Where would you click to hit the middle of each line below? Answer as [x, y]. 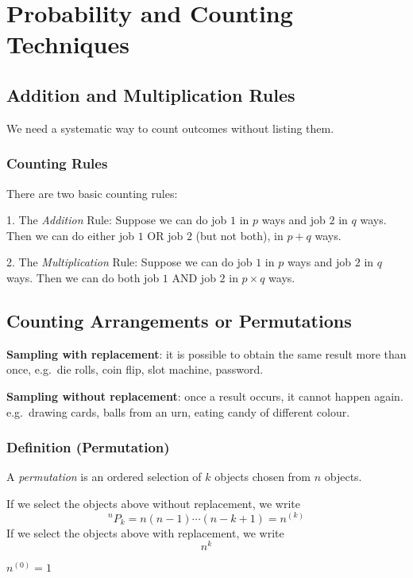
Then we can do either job [71, 235]
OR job [165, 235]
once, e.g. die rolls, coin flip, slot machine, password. [135, 369]
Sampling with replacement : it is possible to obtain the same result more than [206, 353]
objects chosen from [263, 477]
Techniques [68, 44]
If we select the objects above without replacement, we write [153, 503]
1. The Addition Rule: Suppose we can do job [117, 220]
